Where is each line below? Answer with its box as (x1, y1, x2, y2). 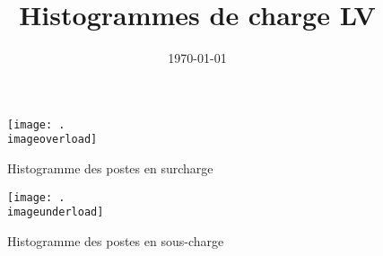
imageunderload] (7, 206, 104, 219)
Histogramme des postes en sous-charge (7, 231, 224, 250)
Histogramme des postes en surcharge (7, 159, 213, 178)
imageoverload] (7, 133, 98, 146)
